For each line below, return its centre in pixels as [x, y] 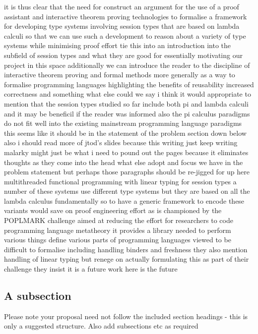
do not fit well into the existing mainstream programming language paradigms [123, 123]
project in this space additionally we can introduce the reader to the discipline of [127, 65]
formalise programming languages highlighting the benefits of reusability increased [129, 84]
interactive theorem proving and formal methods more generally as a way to [120, 75]
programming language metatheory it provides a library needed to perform [118, 230]
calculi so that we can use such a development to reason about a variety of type [125, 35]
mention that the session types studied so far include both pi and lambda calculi [126, 103]
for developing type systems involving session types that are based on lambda [122, 26]
